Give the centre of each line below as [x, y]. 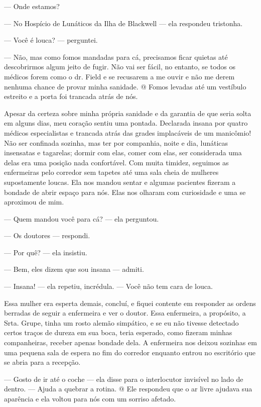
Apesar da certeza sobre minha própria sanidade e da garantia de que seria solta [128, 113]
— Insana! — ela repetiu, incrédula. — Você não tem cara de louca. [108, 286]
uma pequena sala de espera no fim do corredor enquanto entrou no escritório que [130, 352]
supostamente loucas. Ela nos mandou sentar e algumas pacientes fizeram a [120, 182]
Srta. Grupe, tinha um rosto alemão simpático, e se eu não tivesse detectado [121, 322]
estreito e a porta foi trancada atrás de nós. [71, 96]
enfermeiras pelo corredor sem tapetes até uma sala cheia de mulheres [111, 172]
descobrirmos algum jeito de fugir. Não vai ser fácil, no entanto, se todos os [120, 67]
